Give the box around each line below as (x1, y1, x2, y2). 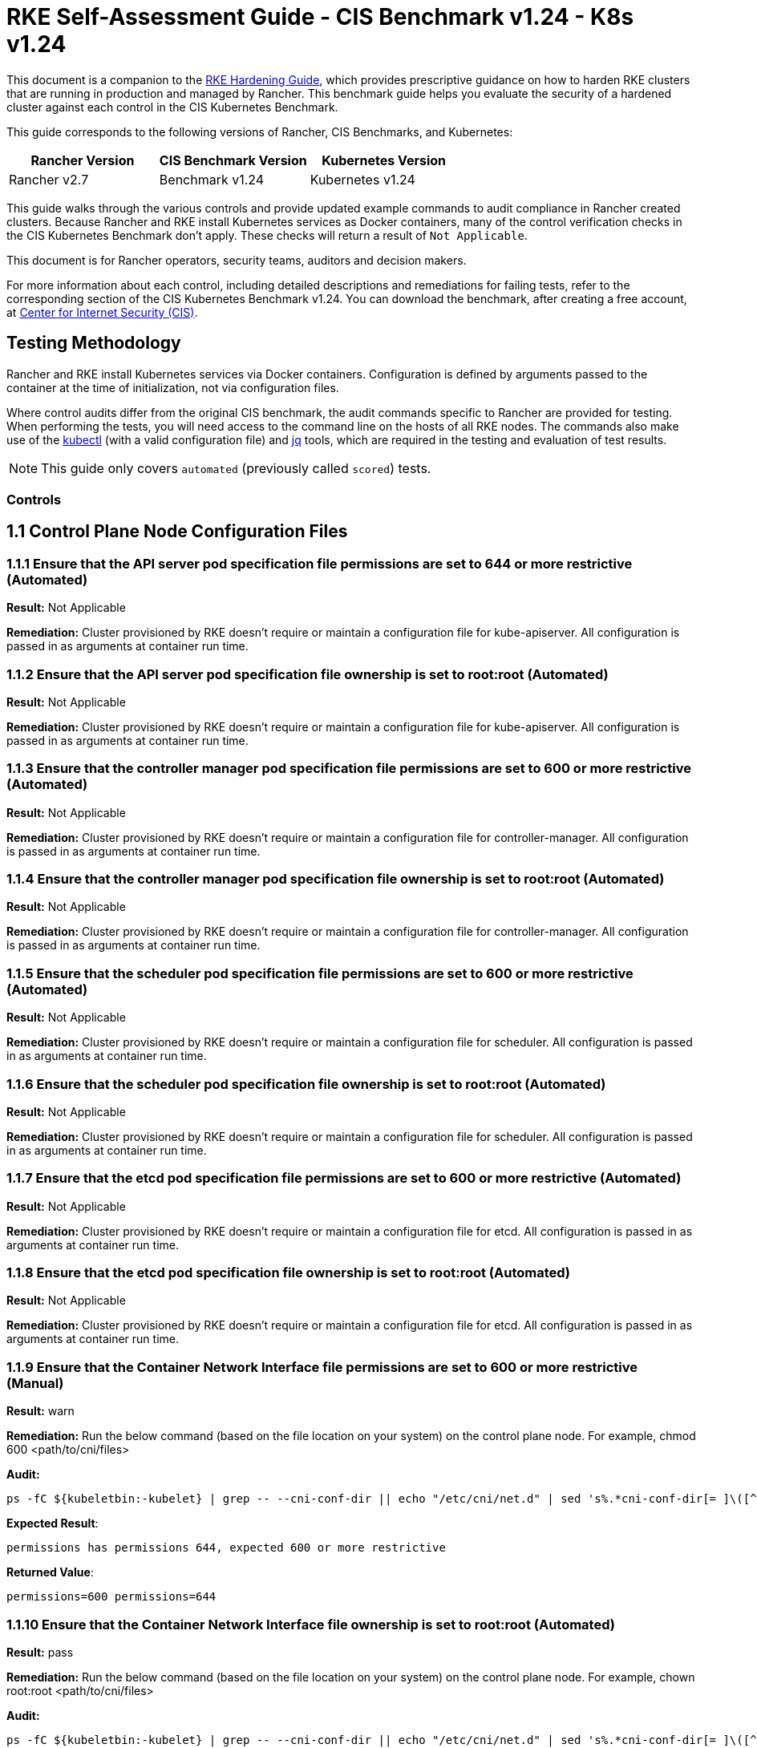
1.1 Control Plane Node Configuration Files (6, 521, 348, 542)
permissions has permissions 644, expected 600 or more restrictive (6, 1541, 446, 1555)
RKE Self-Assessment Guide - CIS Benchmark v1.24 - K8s (6, 3, 634, 30)
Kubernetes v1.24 (310, 171, 415, 188)
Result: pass (6, 1645, 74, 1659)
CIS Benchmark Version (159, 152, 307, 168)
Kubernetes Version (322, 152, 446, 168)
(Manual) (6, 1374, 64, 1391)
